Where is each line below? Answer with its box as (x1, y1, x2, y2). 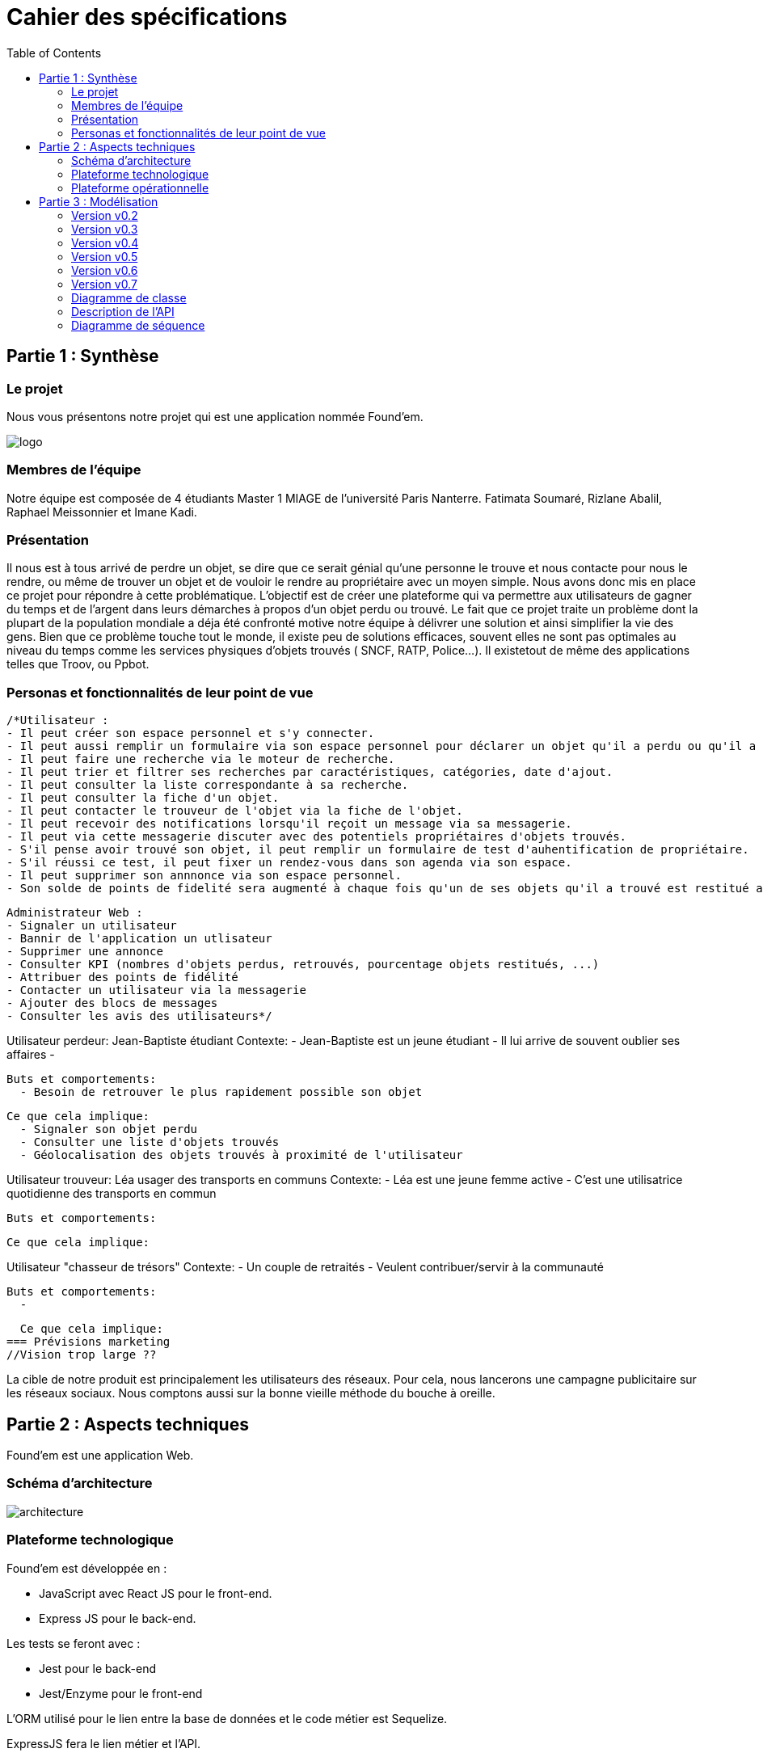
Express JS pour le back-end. (39, 1611, 196, 1625)
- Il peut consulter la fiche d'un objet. (6, 791, 280, 805)
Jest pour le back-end (39, 1661, 157, 1675)
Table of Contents (6, 45, 102, 60)
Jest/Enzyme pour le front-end (39, 1686, 203, 1700)
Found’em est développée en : (6, 1561, 167, 1575)
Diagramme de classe (71, 290, 187, 305)
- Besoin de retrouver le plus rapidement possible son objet (19, 1085, 423, 1099)
